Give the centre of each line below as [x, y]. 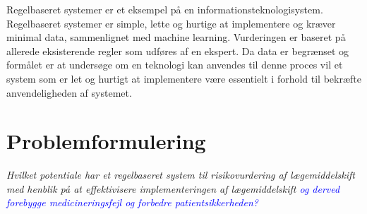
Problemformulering [106, 141]
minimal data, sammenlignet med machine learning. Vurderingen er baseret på [176, 37]
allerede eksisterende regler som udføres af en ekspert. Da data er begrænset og [178, 50]
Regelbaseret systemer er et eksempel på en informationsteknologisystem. [165, 9]
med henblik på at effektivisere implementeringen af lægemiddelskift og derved [173, 188]
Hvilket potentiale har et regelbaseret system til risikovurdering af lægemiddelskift [181, 175]
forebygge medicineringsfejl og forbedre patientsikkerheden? [132, 202]
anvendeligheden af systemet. [69, 92]
